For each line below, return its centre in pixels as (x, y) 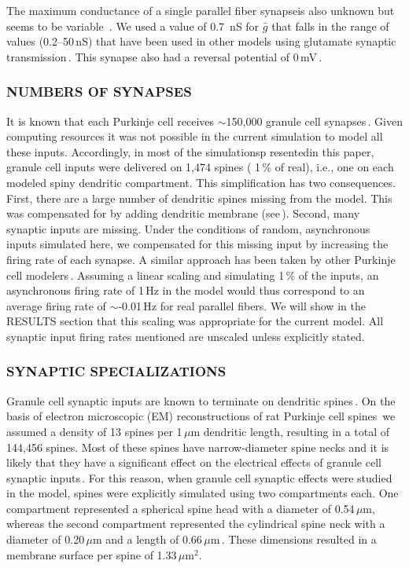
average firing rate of (56, 305)
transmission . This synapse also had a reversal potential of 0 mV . (164, 56)
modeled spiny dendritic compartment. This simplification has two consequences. (201, 182)
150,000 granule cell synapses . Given (314, 121)
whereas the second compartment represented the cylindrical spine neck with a (196, 524)
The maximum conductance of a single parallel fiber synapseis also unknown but (201, 10)
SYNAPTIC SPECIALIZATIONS (116, 371)
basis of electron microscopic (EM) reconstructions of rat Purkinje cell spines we (201, 416)
